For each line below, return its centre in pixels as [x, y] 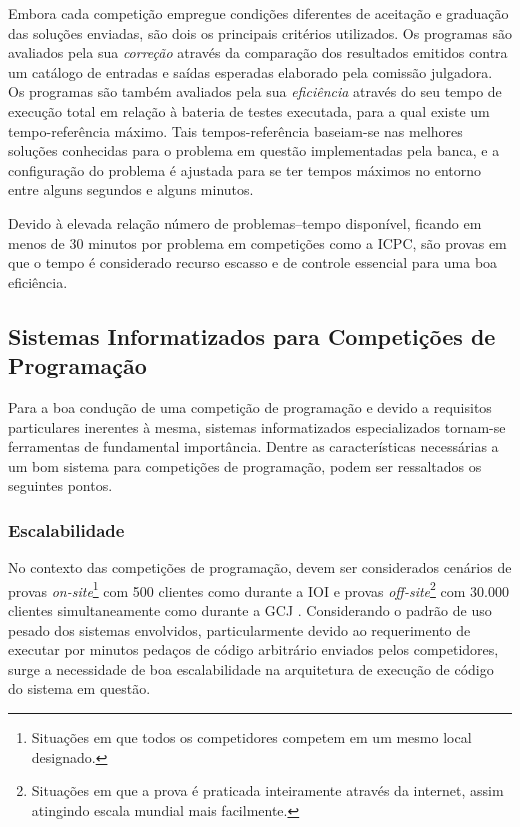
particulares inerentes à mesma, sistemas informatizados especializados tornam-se [257, 426]
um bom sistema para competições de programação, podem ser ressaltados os [245, 465]
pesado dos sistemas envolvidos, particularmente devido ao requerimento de [239, 629]
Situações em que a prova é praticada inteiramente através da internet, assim [267, 790]
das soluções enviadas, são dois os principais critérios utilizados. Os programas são [260, 32]
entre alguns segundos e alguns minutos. [131, 189]
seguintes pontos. [60, 485]
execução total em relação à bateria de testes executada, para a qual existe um [249, 110]
